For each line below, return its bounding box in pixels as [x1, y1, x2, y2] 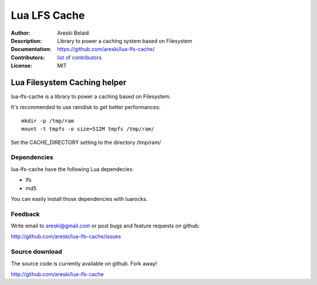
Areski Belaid [57, 29, 89, 36]
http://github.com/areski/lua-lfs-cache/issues [11, 233, 122, 240]
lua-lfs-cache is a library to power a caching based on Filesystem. [11, 93, 171, 100]
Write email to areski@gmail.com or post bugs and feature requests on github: [11, 222, 200, 229]
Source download [11, 247, 63, 256]
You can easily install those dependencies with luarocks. [11, 195, 148, 202]
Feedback [11, 210, 41, 218]
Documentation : [11, 46, 52, 53]
